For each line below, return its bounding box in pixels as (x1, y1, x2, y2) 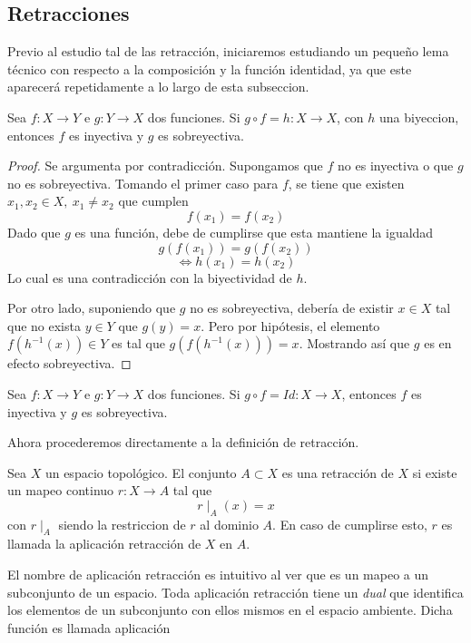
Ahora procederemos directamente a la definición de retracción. (7, 433, 359, 452)
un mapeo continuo (7, 481, 114, 500)
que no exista (7, 316, 81, 335)
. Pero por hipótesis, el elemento (201, 316, 380, 335)
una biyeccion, (379, 107, 459, 126)
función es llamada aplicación (7, 618, 171, 637)
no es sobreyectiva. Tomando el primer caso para (7, 173, 279, 192)
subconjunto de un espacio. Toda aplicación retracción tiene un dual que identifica (7, 582, 464, 601)
